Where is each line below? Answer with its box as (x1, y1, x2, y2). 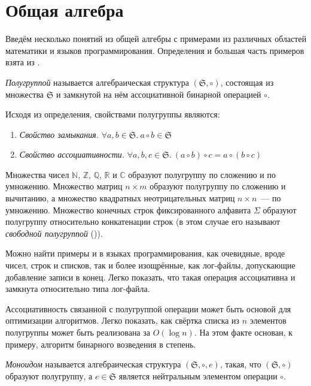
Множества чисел (5, 168, 69, 180)
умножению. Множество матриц (5, 180, 123, 192)
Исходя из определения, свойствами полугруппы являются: (5, 108, 220, 120)
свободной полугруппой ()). (5, 227, 103, 239)
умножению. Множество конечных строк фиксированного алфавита (5, 203, 251, 216)
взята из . (5, 56, 40, 68)
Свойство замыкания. (19, 128, 99, 140)
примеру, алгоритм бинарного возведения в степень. (5, 337, 196, 350)
